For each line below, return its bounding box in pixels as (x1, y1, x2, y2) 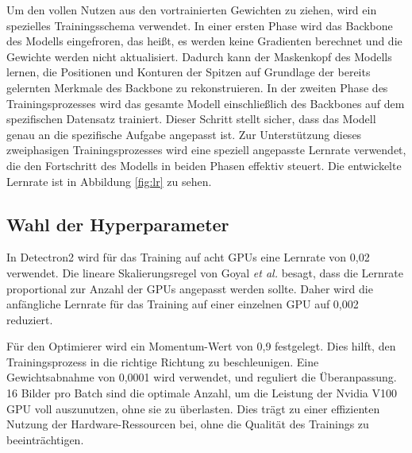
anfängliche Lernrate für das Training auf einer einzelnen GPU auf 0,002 (6, 296, 359, 312)
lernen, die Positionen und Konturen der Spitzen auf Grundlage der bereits (6, 64, 371, 80)
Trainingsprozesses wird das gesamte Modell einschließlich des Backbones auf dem (6, 95, 405, 111)
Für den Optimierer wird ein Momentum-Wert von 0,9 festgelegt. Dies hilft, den (6, 338, 396, 354)
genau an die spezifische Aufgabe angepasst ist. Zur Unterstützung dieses (6, 126, 362, 142)
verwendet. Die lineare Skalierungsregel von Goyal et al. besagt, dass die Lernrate (6, 264, 403, 281)
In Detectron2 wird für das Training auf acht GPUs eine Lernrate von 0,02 (6, 249, 370, 265)
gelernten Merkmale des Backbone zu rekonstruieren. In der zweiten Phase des (6, 79, 388, 95)
